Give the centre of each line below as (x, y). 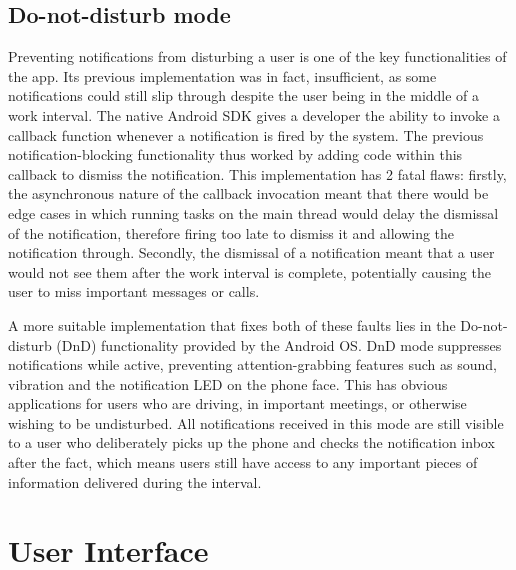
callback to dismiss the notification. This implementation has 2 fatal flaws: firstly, (257, 173)
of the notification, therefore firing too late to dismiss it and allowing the (231, 232)
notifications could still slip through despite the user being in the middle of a (244, 95)
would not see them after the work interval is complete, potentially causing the (249, 271)
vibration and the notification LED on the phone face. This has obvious (228, 383)
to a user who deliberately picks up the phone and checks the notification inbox (251, 442)
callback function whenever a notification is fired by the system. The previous (246, 134)
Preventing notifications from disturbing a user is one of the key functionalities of (257, 56)
